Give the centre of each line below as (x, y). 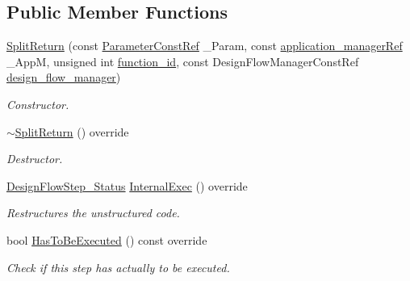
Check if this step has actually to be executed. (118, 267)
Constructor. (38, 104)
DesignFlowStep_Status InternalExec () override (127, 185)
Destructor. (35, 159)
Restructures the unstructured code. (93, 213)
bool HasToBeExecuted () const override (107, 239)
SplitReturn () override (72, 131)
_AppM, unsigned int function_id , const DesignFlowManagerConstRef (183, 61)
